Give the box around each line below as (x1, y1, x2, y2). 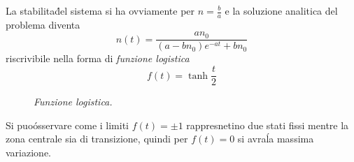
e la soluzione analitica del (225, 3, 338, 17)
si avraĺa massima (237, 131, 314, 146)
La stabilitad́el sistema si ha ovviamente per (6, 3, 195, 17)
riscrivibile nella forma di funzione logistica (6, 51, 190, 66)
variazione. (6, 145, 51, 159)
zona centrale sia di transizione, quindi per (6, 131, 188, 146)
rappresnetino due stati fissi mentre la (186, 117, 349, 132)
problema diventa (6, 17, 80, 31)
